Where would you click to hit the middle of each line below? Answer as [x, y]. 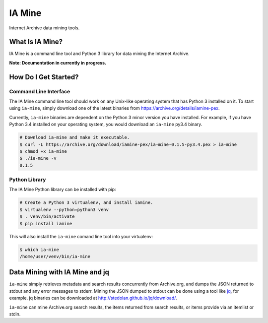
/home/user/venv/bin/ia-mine [55, 256]
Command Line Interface [40, 91]
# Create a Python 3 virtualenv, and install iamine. [86, 203]
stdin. [15, 314]
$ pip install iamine [46, 224]
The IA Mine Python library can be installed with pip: [63, 190]
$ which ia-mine [39, 250]
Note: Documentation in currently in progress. [58, 63]
